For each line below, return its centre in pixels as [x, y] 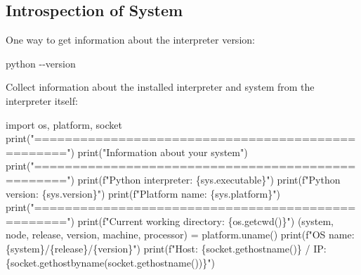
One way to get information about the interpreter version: [130, 40]
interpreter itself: [42, 100]
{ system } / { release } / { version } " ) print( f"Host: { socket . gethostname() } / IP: [166, 248]
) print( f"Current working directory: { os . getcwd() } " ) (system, [202, 220]
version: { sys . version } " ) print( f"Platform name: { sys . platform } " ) [143, 193]
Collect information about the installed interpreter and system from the [160, 87]
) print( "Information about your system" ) [159, 152]
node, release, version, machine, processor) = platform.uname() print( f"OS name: [180, 235]
